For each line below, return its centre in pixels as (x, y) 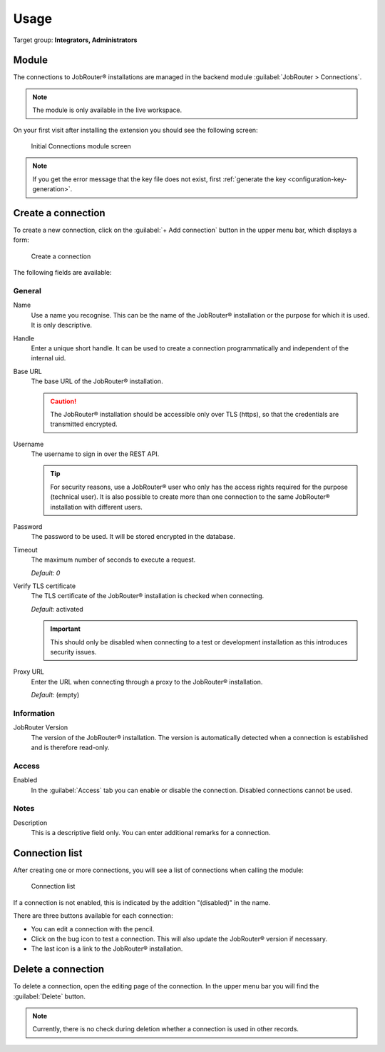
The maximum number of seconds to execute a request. (113, 560)
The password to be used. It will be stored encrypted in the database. (133, 537)
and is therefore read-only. (70, 748)
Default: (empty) (55, 695)
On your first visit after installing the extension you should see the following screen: (135, 130)
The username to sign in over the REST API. (95, 454)
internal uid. (48, 358)
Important (66, 629)
